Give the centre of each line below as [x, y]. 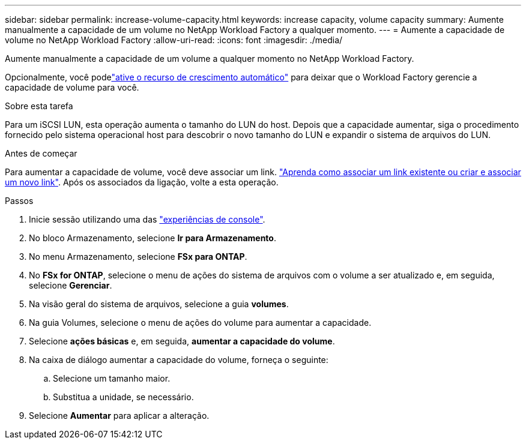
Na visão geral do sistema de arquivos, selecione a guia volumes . [159, 304]
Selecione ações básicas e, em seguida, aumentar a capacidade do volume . [182, 341]
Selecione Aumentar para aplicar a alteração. [119, 415]
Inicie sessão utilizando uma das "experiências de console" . [147, 219]
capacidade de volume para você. [72, 87]
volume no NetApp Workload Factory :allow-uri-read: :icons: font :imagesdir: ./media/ [174, 40]
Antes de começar [41, 153]
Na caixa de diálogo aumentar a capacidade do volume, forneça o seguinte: [179, 360]
